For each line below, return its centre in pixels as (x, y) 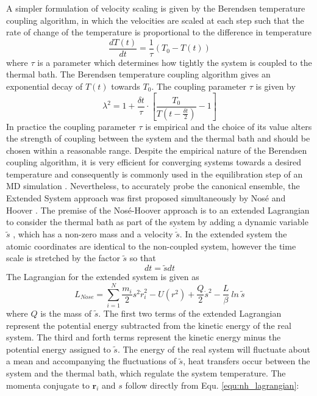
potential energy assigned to (59, 349)
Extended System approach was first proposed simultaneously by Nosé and (146, 198)
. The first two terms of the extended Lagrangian (190, 313)
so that (143, 258)
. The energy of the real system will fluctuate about (214, 349)
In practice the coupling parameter (71, 126)
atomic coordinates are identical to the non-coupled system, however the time (151, 246)
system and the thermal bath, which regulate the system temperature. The (146, 373)
